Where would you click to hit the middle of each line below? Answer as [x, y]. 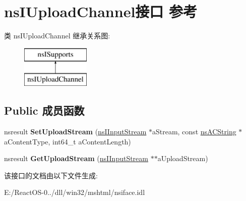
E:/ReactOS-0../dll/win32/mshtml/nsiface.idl [75, 192]
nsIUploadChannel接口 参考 [101, 11]
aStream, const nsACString [194, 132]
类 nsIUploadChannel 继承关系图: [57, 36]
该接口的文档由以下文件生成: [51, 175]
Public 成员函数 [44, 110]
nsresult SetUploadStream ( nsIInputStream [75, 132]
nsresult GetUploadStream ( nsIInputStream [76, 158]
